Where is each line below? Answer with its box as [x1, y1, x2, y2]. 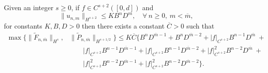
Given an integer [4, 2, 54, 12]
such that [186, 20, 214, 30]
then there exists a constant [82, 20, 165, 30]
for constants [4, 20, 42, 30]
